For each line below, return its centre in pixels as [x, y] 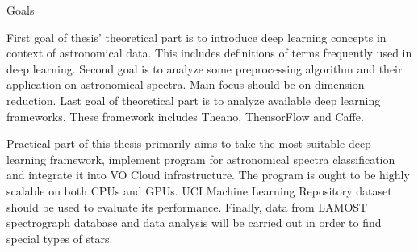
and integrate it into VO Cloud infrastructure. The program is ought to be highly [208, 175]
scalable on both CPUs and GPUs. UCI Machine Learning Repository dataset [199, 190]
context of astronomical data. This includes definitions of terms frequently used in [209, 53]
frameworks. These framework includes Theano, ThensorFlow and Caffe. [185, 116]
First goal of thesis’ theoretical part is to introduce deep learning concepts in [196, 37]
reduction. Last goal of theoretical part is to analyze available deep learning [194, 100]
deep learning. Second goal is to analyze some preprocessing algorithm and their [205, 68]
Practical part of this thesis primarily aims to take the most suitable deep [189, 143]
